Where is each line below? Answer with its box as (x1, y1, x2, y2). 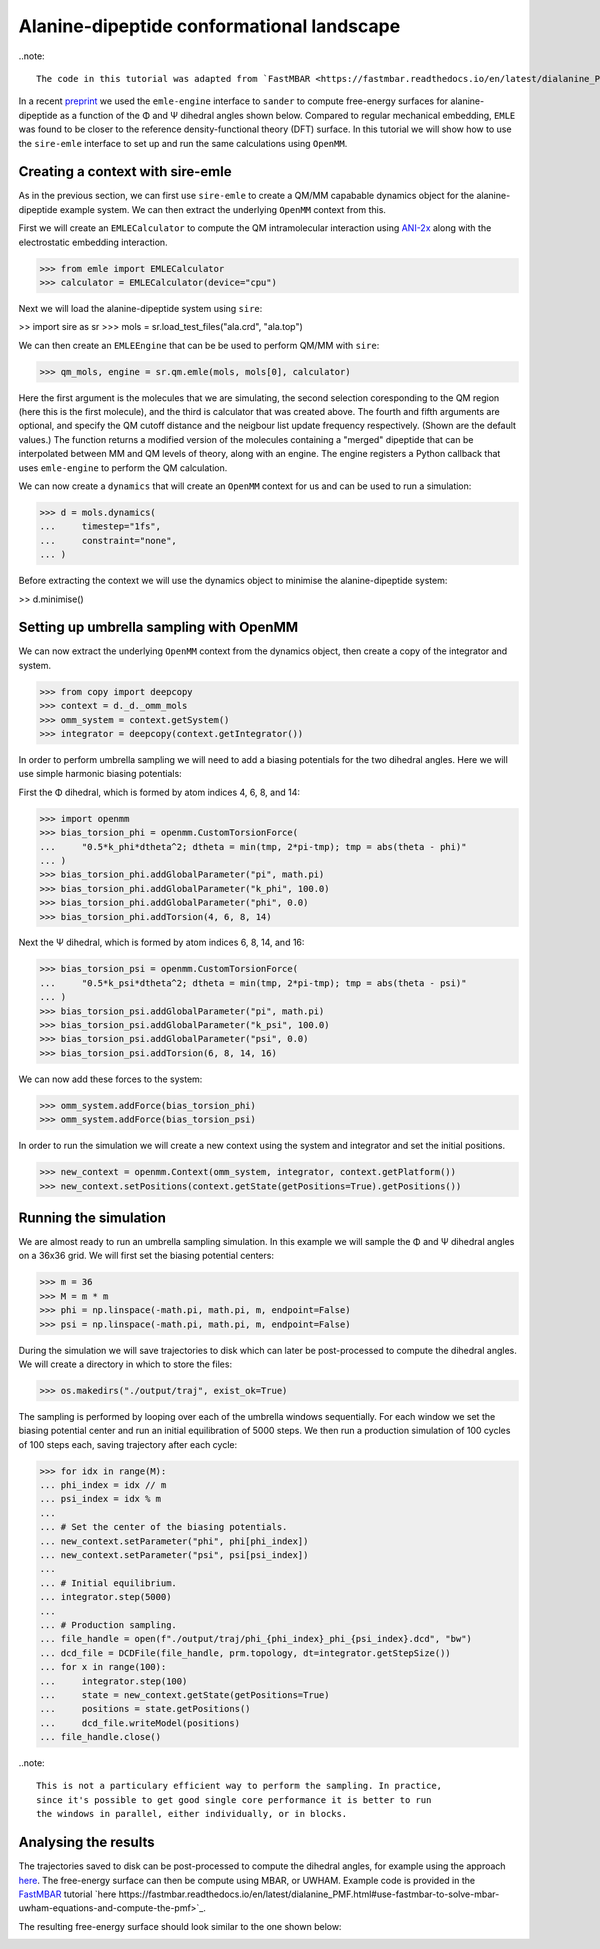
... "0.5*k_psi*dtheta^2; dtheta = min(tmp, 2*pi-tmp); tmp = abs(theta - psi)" (39, 977, 467, 989)
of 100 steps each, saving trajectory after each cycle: (18, 1438, 238, 1450)
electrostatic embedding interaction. (18, 236, 169, 248)
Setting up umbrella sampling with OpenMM (18, 619, 299, 636)
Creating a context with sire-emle (18, 163, 232, 180)
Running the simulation (18, 1209, 167, 1226)
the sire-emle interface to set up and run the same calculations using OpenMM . (18, 137, 348, 149)
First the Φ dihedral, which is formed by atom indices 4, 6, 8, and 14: (18, 786, 300, 798)
